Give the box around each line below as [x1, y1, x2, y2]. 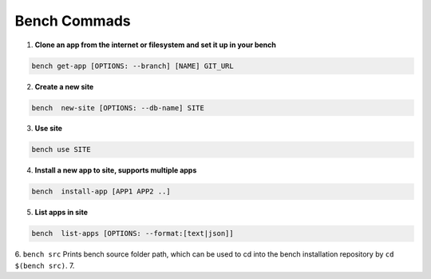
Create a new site [34, 82, 94, 91]
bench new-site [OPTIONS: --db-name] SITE [31, 103, 205, 112]
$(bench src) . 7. [14, 261, 75, 270]
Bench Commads [14, 12, 131, 30]
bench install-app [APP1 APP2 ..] [31, 187, 171, 196]
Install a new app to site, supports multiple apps [34, 165, 197, 175]
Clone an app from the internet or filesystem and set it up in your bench [34, 40, 277, 50]
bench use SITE [31, 145, 91, 154]
